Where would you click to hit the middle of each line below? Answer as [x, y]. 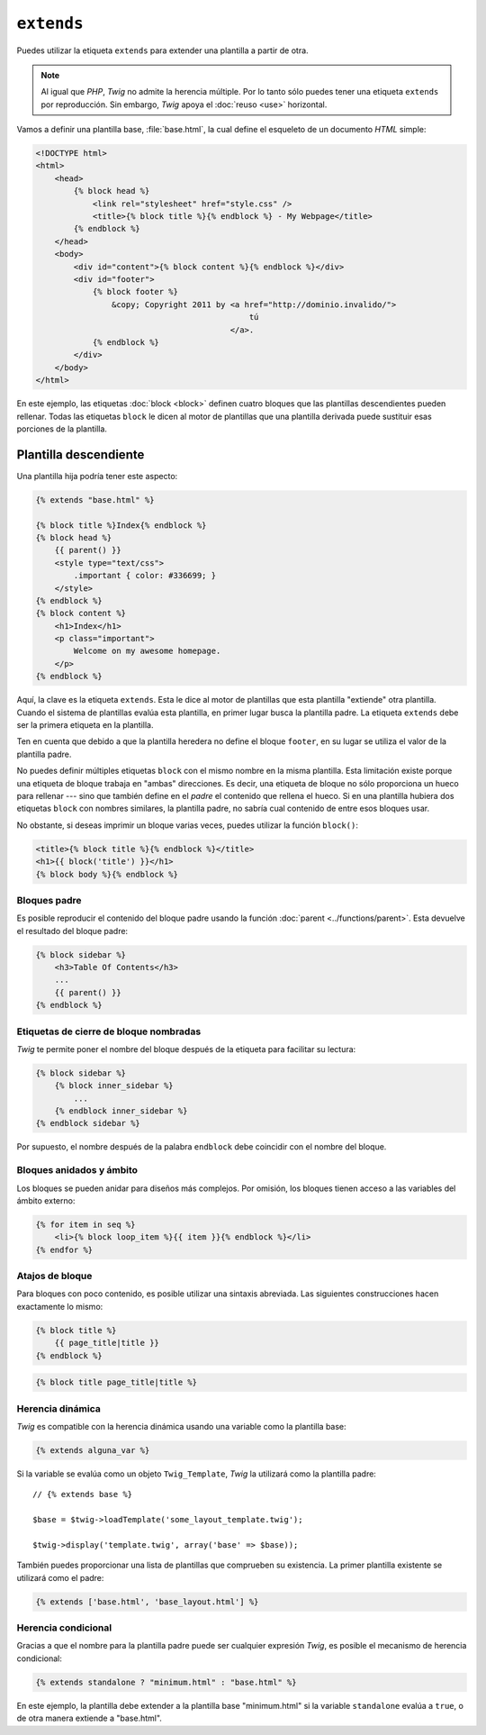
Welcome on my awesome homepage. [147, 651]
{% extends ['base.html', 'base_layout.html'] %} [147, 1602]
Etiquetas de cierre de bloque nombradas [109, 1031]
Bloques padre [49, 900]
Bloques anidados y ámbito [77, 1170]
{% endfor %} [64, 1249]
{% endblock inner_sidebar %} [121, 1111]
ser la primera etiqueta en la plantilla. [85, 725]
